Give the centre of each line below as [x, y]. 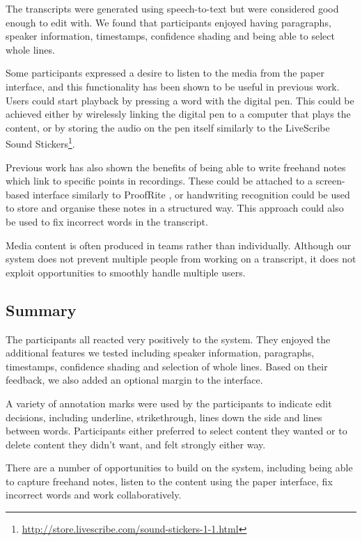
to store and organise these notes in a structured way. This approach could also [175, 208]
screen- [330, 181]
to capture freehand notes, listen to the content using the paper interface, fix [169, 481]
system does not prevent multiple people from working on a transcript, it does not [181, 259]
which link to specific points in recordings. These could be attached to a [159, 181]
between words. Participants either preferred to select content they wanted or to [176, 431]
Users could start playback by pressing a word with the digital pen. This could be [180, 100]
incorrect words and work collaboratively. [94, 495]
